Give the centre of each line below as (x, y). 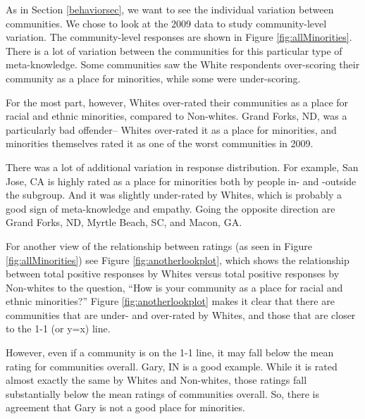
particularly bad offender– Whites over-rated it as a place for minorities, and (171, 129)
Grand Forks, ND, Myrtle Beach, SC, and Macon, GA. (124, 222)
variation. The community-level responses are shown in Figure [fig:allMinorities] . (179, 37)
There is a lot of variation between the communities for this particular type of (174, 50)
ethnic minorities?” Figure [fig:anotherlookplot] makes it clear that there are (170, 301)
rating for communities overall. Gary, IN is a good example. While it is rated (172, 366)
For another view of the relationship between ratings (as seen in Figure (159, 245)
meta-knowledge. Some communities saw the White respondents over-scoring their (183, 64)
